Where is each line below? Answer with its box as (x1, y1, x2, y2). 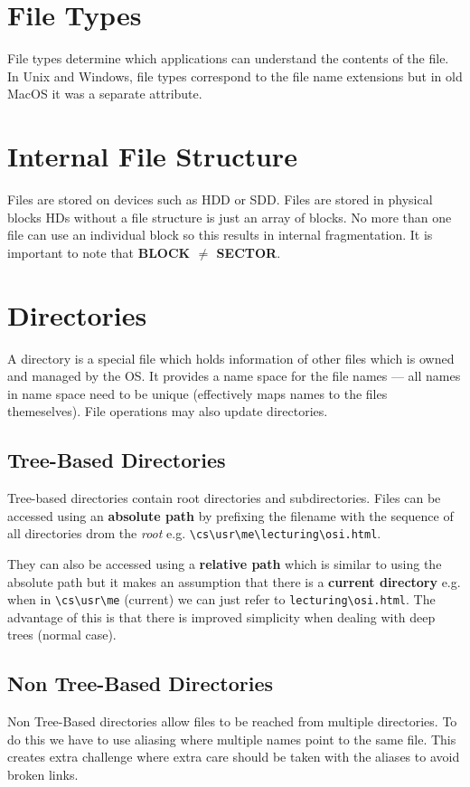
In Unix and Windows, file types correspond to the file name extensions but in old (7, 66, 463, 85)
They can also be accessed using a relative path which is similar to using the (7, 554, 442, 573)
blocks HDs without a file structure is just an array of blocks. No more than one (7, 207, 452, 226)
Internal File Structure (7, 137, 297, 175)
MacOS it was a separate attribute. (7, 84, 202, 103)
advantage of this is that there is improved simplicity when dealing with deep (7, 607, 436, 626)
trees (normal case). (7, 625, 117, 644)
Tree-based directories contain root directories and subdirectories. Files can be (7, 488, 441, 507)
